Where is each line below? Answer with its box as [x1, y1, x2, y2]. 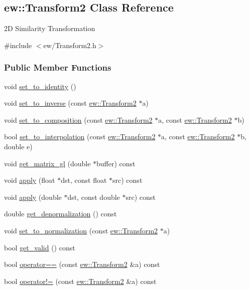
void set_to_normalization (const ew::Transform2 [4, 225, 158, 235]
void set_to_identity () [4, 81, 76, 91]
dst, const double [67, 191, 120, 202]
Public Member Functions [4, 61, 111, 74]
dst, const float [61, 175, 107, 185]
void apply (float [4, 175, 55, 185]
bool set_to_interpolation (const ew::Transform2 [4, 131, 156, 142]
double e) [4, 141, 33, 151]
